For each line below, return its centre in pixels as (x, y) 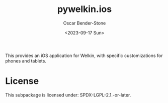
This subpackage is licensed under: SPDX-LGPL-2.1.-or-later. (68, 95)
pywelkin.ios (85, 9)
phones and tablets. (26, 60)
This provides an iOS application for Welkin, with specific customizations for (84, 55)
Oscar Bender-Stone (85, 23)
